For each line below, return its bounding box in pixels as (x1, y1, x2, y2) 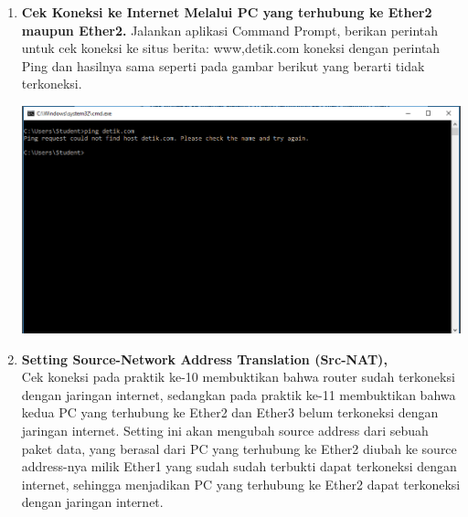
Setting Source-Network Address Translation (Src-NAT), (21, 349, 388, 368)
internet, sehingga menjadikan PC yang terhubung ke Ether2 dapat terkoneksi (21, 474, 461, 493)
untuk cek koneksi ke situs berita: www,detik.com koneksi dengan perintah (21, 38, 441, 58)
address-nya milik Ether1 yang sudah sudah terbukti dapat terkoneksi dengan (21, 457, 457, 476)
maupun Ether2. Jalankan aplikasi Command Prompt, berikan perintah (21, 20, 439, 39)
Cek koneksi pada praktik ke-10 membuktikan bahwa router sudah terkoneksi (21, 367, 455, 386)
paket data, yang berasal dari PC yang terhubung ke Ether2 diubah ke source (21, 438, 457, 458)
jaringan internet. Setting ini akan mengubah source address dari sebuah (21, 421, 429, 440)
